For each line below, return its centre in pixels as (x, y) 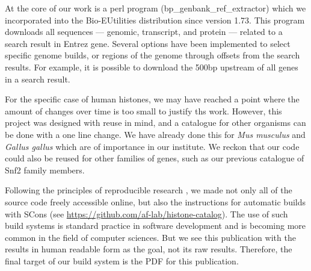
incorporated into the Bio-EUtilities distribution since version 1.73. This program (155, 20)
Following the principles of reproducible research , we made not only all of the (149, 190)
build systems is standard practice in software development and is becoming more (155, 226)
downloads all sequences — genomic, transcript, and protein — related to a (144, 32)
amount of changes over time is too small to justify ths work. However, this (143, 111)
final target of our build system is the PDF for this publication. (122, 260)
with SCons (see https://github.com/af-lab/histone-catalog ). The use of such (146, 213)
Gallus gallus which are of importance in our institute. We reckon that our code (152, 146)
